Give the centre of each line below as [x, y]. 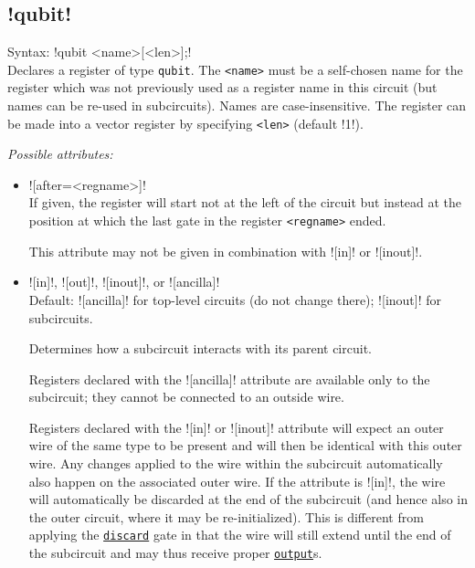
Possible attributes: [60, 154]
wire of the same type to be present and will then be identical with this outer [245, 445]
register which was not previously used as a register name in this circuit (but [222, 87]
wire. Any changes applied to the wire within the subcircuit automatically [236, 463]
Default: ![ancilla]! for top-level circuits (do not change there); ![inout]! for [235, 299]
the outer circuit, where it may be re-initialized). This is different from [226, 516]
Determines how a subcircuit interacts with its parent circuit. [200, 348]
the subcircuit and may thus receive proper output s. [175, 553]
